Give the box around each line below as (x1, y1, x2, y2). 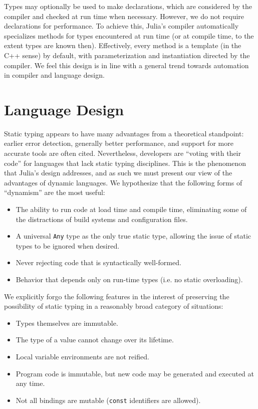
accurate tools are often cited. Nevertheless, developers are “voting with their (4, 148, 241, 158)
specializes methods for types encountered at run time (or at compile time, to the (4, 30, 254, 41)
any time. (16, 378, 45, 388)
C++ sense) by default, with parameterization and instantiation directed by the (4, 50, 250, 60)
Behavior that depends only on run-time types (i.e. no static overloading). (16, 274, 243, 285)
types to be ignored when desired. (16, 240, 120, 251)
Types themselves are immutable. (16, 317, 118, 328)
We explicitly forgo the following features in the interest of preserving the (4, 291, 229, 301)
